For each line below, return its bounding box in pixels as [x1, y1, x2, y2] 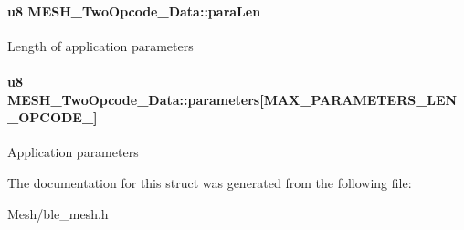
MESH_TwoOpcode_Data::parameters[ [7, 89, 264, 109]
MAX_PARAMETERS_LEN [263, 89, 458, 109]
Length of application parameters [7, 36, 194, 55]
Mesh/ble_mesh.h [7, 204, 109, 223]
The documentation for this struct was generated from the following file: [7, 172, 412, 192]
